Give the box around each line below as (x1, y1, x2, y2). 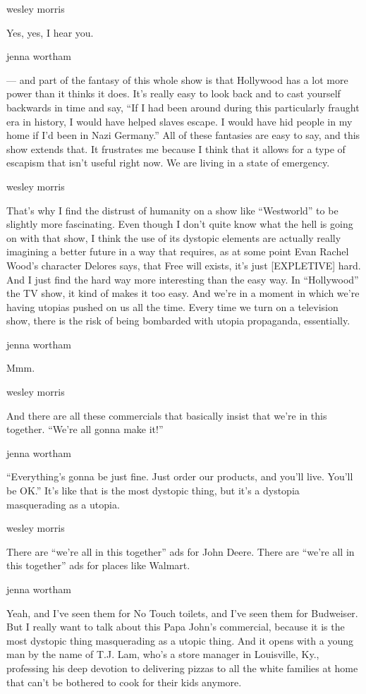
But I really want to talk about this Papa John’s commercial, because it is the (6, 619, 345, 634)
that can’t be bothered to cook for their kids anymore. (6, 674, 242, 689)
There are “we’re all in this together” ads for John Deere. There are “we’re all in (6, 544, 355, 559)
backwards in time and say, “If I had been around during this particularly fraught (6, 99, 360, 114)
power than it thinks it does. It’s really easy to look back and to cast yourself (6, 86, 341, 101)
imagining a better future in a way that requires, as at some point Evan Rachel (6, 244, 349, 259)
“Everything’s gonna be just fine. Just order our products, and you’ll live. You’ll (6, 469, 353, 484)
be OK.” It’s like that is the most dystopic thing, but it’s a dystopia (6, 483, 300, 498)
